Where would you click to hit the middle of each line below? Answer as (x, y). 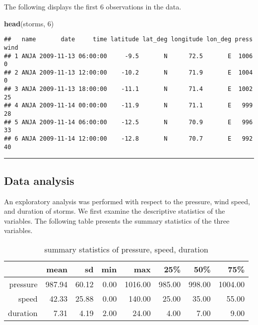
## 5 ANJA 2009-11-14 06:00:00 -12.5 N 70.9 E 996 (129, 122)
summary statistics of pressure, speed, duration (126, 249)
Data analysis (39, 180)
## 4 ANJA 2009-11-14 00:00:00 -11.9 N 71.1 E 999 (129, 106)
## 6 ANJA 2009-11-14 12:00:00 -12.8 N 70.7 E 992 (129, 139)
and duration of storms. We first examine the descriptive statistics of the (115, 211)
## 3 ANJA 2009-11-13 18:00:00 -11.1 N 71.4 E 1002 (129, 89)
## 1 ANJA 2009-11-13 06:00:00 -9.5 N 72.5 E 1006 (129, 56)
